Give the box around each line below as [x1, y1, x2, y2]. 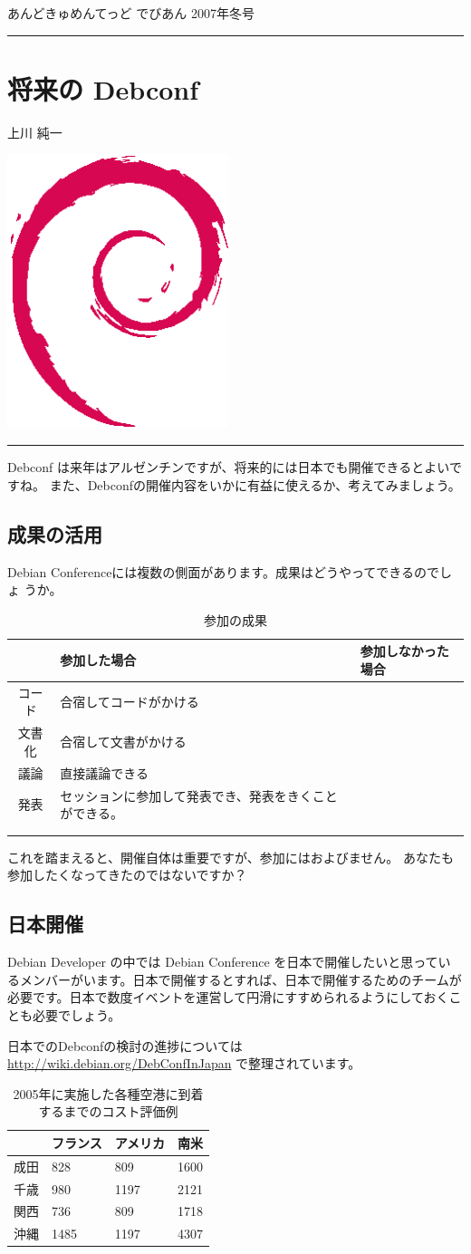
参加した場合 [60, 651, 137, 670]
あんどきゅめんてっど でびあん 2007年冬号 [7, 4, 255, 22]
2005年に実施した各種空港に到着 [13, 1084, 204, 1103]
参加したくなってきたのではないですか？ [7, 865, 247, 884]
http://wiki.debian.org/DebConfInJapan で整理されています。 [7, 1054, 361, 1073]
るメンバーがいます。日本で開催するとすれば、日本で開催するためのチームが [7, 969, 462, 989]
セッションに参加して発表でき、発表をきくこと [60, 786, 338, 805]
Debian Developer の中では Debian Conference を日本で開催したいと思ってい [7, 952, 451, 971]
